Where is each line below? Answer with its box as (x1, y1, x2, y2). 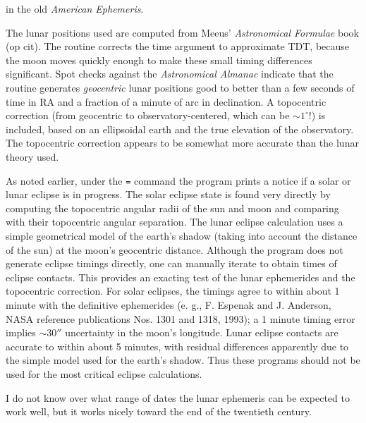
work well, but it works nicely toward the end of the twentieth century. (6, 404, 312, 419)
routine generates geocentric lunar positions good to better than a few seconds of (6, 80, 355, 94)
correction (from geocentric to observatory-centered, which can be (6, 108, 290, 123)
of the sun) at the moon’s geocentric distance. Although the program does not (6, 242, 343, 257)
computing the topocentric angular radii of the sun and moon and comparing (6, 200, 339, 215)
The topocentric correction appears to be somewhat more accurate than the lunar (6, 135, 359, 150)
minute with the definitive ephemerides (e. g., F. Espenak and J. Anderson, (6, 297, 331, 312)
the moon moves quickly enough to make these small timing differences (6, 52, 312, 67)
